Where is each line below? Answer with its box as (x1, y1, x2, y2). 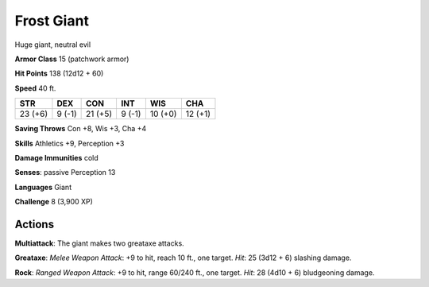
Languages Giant (14, 182, 71, 192)
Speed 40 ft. (14, 83, 56, 93)
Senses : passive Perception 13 (14, 168, 116, 177)
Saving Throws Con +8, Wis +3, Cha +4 (14, 124, 147, 134)
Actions (14, 217, 55, 231)
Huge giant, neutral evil (14, 40, 91, 49)
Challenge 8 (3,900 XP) (14, 197, 93, 207)
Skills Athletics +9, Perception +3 (14, 138, 125, 148)
